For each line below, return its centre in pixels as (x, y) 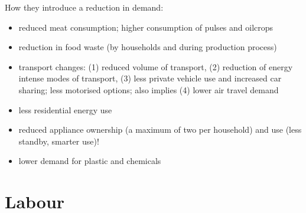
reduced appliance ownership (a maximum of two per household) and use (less (160, 130)
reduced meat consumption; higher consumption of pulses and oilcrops (146, 27)
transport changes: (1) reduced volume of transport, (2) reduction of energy (156, 66)
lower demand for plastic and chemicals (90, 161)
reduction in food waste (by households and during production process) (148, 47)
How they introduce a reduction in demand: (84, 7)
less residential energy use (65, 109)
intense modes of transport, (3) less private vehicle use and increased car (150, 78)
